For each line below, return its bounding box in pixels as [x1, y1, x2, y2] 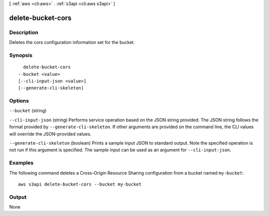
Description [9, 29, 38, 36]
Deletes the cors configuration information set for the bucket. [9, 39, 135, 45]
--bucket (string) [9, 108, 47, 114]
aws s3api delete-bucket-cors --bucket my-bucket [18, 181, 142, 187]
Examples [9, 160, 34, 167]
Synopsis [9, 51, 32, 58]
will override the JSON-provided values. [9, 131, 92, 137]
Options [9, 97, 29, 104]
